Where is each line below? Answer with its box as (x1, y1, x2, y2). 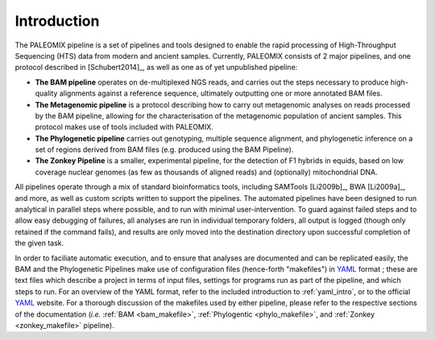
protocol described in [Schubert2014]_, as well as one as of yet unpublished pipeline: (14, 63, 298, 72)
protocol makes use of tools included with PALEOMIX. (35, 122, 213, 132)
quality (35, 88, 58, 98)
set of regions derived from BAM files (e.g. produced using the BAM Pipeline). (35, 145, 294, 154)
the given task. (14, 238, 64, 248)
